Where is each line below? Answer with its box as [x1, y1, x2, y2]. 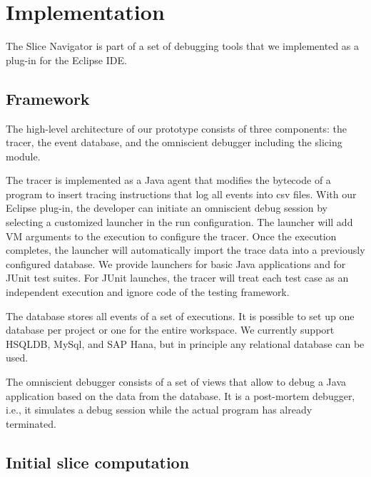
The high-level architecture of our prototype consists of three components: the [6, 120, 347, 135]
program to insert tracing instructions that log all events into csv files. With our [6, 186, 357, 201]
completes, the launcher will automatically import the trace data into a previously [6, 242, 365, 257]
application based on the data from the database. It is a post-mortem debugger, [6, 388, 355, 403]
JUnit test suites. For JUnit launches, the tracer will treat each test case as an [6, 270, 349, 285]
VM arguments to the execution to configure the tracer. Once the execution [6, 228, 337, 243]
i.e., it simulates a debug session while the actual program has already [6, 402, 312, 417]
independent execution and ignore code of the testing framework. [6, 284, 290, 299]
